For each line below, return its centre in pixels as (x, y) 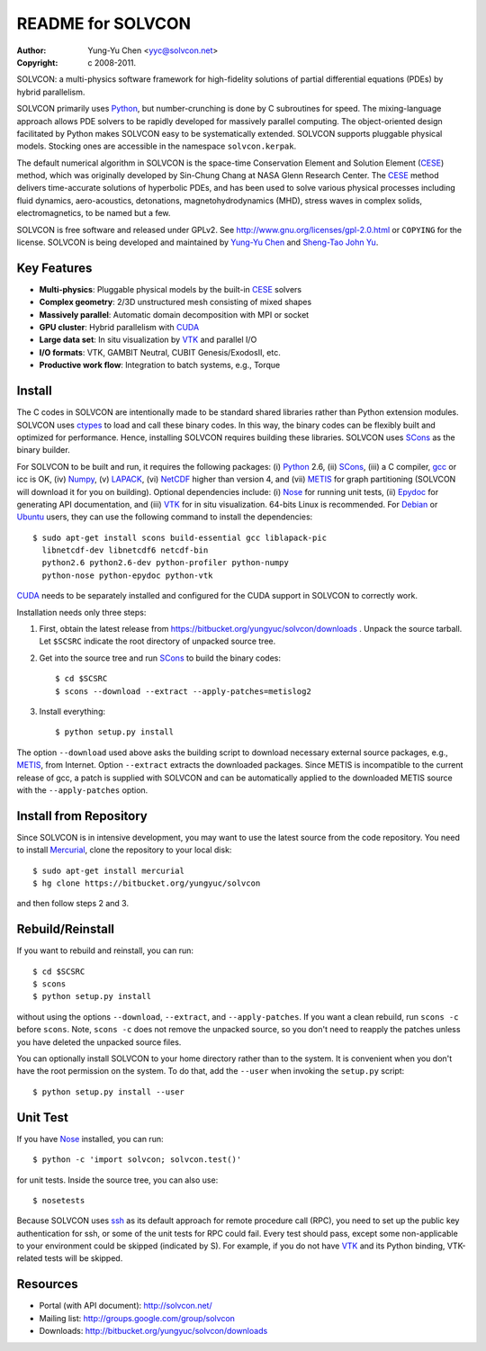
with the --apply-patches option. (82, 790)
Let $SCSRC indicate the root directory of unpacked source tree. (157, 641)
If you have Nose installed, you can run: (90, 1139)
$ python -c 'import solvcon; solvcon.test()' (137, 1160)
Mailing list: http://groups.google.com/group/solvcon (137, 1318)
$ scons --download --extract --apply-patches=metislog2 (184, 691)
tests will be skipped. (84, 1258)
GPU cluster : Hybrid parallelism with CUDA (119, 328)
